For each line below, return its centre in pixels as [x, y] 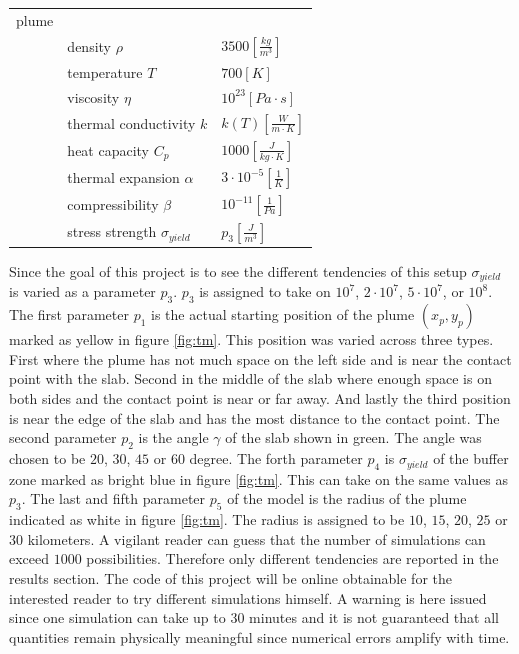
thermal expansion [123, 177]
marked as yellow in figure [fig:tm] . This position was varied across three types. [251, 339]
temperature [105, 71]
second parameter [63, 437]
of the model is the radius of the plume [347, 498]
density [89, 45]
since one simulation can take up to [117, 617]
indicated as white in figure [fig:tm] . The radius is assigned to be [207, 519]
